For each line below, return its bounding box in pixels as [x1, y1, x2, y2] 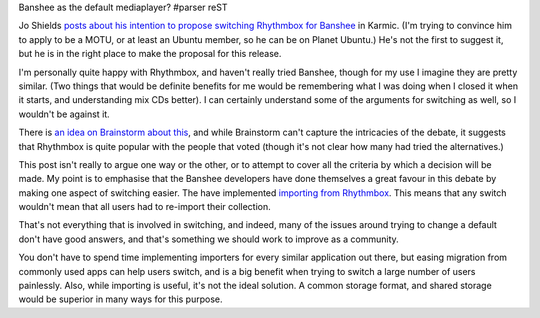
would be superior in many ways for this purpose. [18, 293, 223, 305]
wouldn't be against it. [18, 108, 110, 120]
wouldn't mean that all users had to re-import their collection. [18, 201, 272, 213]
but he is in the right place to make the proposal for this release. [18, 48, 282, 60]
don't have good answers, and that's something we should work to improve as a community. [18, 233, 399, 245]
